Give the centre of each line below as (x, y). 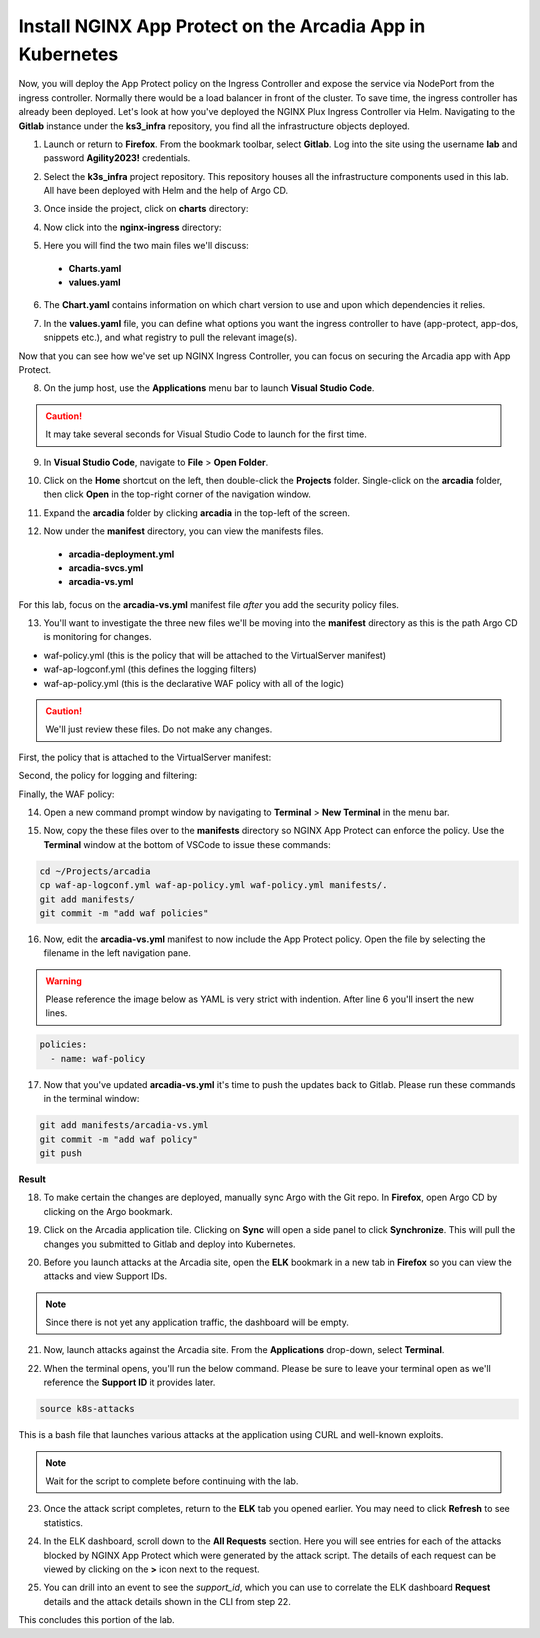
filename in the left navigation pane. (117, 953)
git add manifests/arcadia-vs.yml (124, 1125)
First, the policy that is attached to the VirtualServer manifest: (145, 757)
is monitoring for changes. (97, 637)
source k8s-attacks (87, 1409)
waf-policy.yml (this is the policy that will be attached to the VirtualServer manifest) (215, 655)
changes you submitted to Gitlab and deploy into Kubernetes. (169, 1244)
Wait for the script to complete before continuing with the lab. (172, 1481)
